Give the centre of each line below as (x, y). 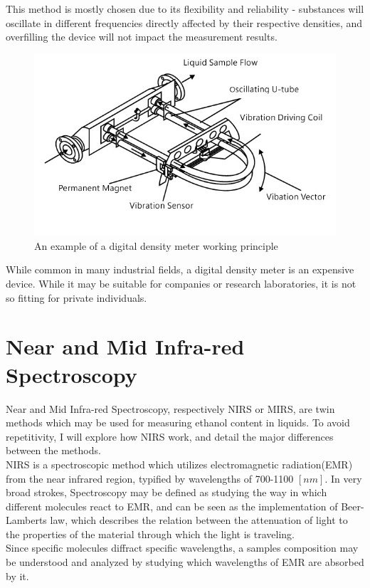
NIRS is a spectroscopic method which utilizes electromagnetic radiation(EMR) (179, 464)
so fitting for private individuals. (76, 297)
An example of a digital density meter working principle (156, 245)
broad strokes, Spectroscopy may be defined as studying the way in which (166, 492)
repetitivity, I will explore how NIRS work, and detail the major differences (170, 436)
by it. (17, 576)
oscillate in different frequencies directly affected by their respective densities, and (184, 22)
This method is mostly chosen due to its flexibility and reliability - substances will (185, 9)
